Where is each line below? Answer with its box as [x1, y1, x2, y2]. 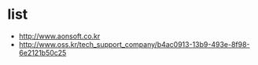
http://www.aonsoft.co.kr [18, 31, 101, 41]
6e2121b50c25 [18, 48, 67, 57]
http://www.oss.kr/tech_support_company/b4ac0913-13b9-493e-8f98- [18, 39, 250, 49]
